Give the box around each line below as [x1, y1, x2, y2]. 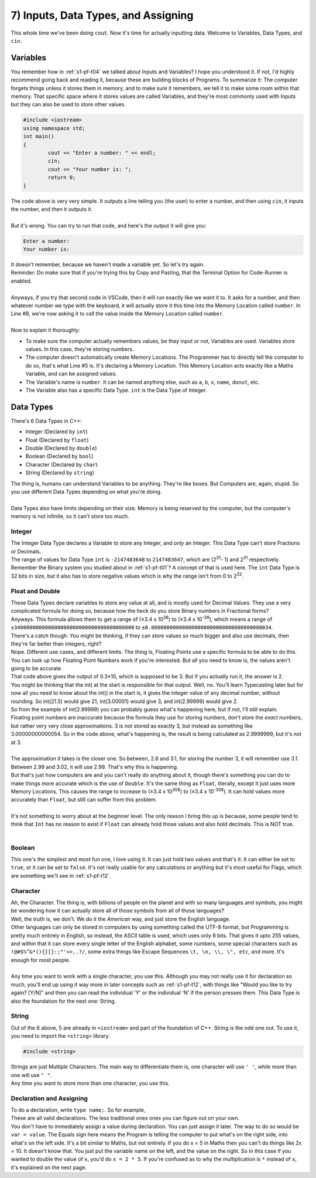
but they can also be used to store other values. [11, 101, 126, 108]
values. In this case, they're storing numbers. [25, 345, 134, 352]
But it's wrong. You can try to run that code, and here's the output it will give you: [11, 222, 207, 229]
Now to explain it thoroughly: [11, 327, 80, 334]
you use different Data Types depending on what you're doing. [11, 488, 162, 495]
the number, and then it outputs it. [11, 205, 93, 212]
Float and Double [11, 587, 60, 595]
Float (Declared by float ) [25, 436, 89, 443]
